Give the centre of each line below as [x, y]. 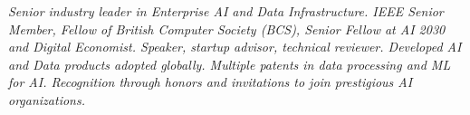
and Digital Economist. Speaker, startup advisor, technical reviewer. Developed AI [235, 47]
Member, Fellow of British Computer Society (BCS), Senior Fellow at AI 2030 [227, 29]
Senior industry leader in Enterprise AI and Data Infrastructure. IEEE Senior [226, 11]
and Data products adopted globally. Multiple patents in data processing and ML [230, 64]
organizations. [47, 99]
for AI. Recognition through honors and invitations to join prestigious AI [211, 82]
